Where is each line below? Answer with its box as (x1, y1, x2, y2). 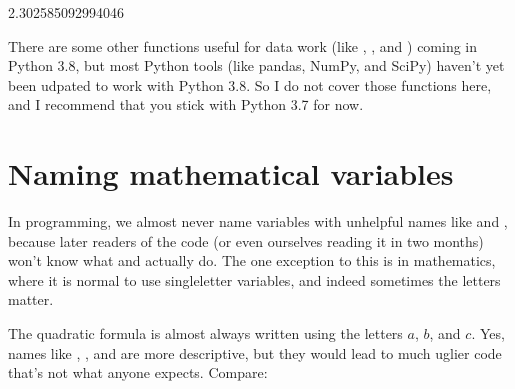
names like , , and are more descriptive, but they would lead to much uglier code (8, 342, 502, 363)
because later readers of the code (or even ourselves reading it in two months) (8, 230, 484, 251)
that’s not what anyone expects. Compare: (8, 362, 268, 383)
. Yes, (471, 323, 505, 344)
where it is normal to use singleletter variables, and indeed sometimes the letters (8, 269, 501, 290)
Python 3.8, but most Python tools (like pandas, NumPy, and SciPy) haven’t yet (8, 55, 505, 76)
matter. (8, 289, 54, 310)
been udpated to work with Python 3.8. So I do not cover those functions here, (8, 74, 492, 95)
